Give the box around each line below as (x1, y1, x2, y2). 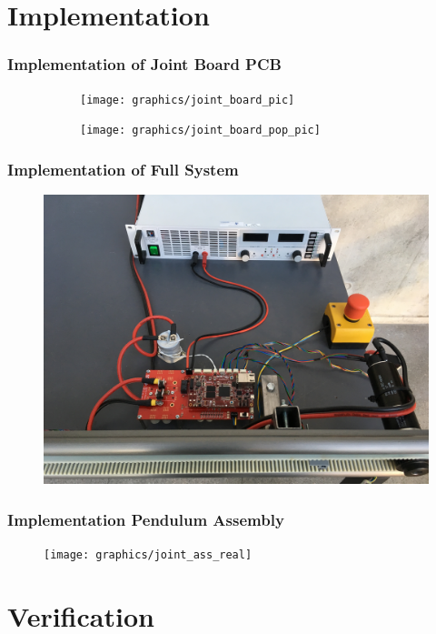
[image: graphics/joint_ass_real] (44, 548, 253, 561)
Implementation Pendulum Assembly (7, 508, 284, 530)
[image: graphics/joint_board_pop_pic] (80, 124, 321, 137)
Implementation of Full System (7, 157, 239, 180)
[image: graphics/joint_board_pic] (80, 93, 295, 106)
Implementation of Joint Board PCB (7, 53, 282, 75)
